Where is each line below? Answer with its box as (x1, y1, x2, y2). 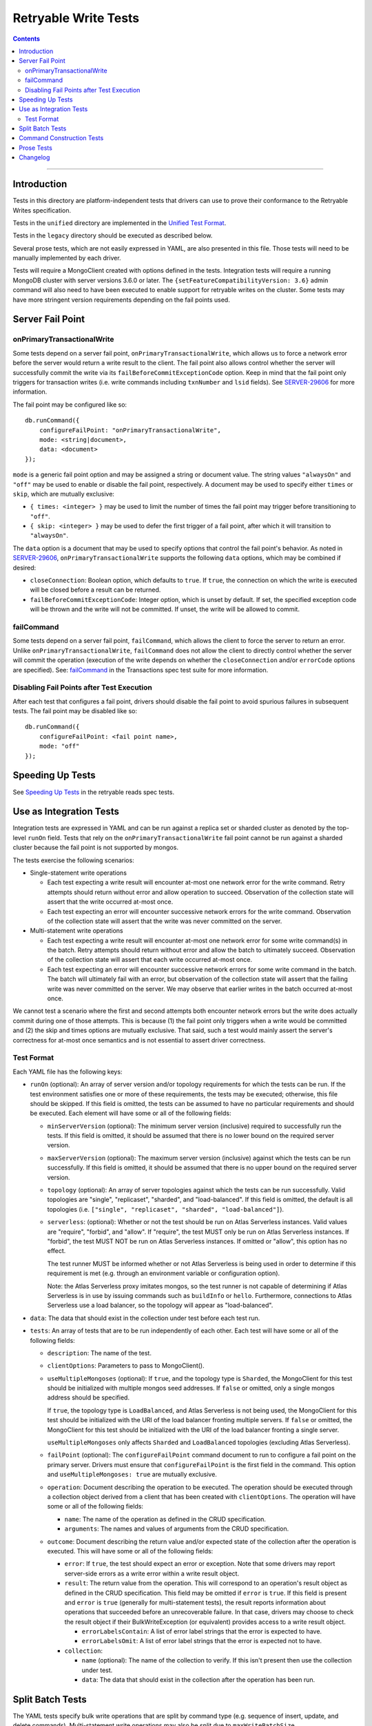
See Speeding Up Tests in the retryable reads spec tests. (12, 788, 175, 796)
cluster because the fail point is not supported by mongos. (12, 843, 179, 852)
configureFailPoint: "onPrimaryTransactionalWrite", (39, 426, 222, 434)
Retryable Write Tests (12, 10, 140, 26)
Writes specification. (12, 206, 72, 214)
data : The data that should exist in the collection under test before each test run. (30, 1314, 260, 1322)
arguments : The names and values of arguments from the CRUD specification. (64, 1524, 289, 1533)
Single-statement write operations (30, 869, 127, 877)
